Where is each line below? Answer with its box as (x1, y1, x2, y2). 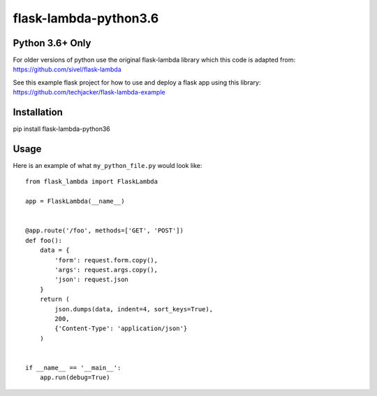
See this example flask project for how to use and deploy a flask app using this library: (13, 78, 261, 87)
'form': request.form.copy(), (54, 256, 158, 264)
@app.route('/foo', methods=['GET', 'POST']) (25, 227, 184, 234)
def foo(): (25, 236, 63, 244)
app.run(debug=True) (39, 374, 110, 381)
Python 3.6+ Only (13, 37, 91, 49)
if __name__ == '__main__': (25, 364, 121, 372)
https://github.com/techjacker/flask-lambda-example (13, 88, 165, 97)
